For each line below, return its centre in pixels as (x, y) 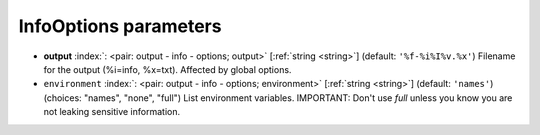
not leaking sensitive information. (111, 112)
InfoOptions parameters (120, 26)
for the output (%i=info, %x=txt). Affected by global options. (167, 69)
